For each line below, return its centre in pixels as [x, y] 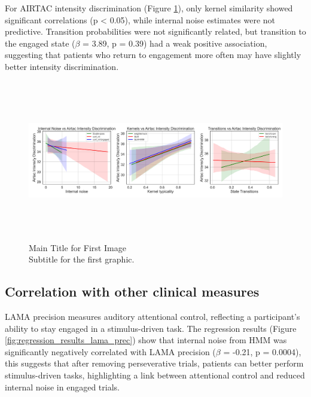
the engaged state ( [40, 43]
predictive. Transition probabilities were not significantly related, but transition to [155, 31]
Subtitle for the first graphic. [82, 259]
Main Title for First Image [77, 247]
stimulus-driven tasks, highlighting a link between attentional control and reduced [155, 375]
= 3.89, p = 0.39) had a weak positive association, [175, 43]
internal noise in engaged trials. [62, 387]
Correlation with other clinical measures [132, 291]
